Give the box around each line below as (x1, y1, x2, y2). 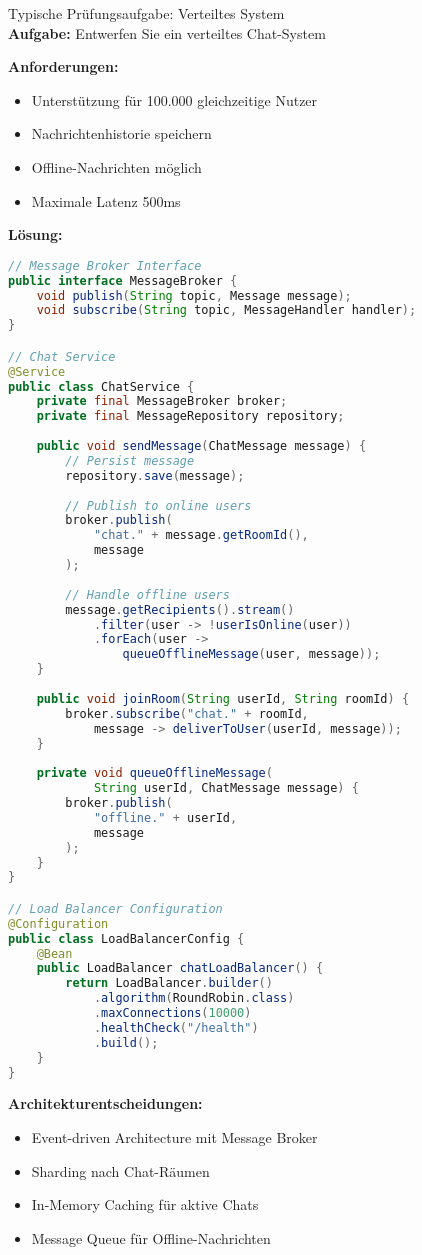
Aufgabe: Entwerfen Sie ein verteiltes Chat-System (8, 22, 326, 43)
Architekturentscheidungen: (8, 1093, 203, 1114)
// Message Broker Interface (8, 258, 202, 273)
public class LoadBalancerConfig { (8, 931, 245, 946)
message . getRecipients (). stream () (65, 602, 295, 617)
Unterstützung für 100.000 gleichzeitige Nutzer (31, 89, 318, 110)
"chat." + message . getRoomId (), (93, 528, 309, 543)
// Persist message (65, 453, 195, 468)
